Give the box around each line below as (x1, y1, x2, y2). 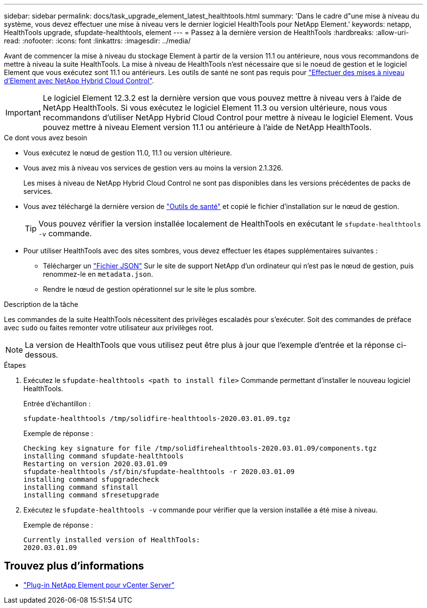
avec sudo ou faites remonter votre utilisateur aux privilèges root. (4, 323, 214, 332)
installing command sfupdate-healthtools (23, 452, 184, 460)
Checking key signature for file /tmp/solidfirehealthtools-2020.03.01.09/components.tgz (23, 444, 377, 452)
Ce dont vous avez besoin (4, 133, 87, 142)
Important (5, 108, 41, 117)
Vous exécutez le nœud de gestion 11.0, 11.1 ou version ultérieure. (23, 149, 232, 157)
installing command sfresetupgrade (23, 491, 159, 499)
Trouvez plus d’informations (4, 560, 144, 572)
